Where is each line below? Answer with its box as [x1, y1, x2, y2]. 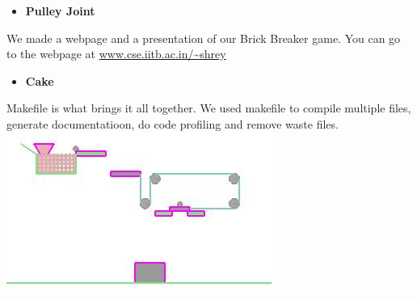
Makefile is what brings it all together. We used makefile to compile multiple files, [6, 99, 411, 116]
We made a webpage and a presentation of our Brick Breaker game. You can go [6, 29, 401, 46]
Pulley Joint [25, 2, 95, 19]
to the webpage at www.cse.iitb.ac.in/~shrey [6, 45, 226, 62]
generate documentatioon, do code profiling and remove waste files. [6, 115, 339, 132]
